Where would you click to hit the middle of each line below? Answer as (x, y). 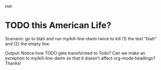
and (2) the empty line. (28, 44)
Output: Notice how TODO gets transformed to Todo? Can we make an (75, 53)
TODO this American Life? (58, 25)
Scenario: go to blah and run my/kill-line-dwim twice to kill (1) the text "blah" (81, 38)
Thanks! (13, 63)
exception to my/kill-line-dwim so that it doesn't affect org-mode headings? (80, 58)
